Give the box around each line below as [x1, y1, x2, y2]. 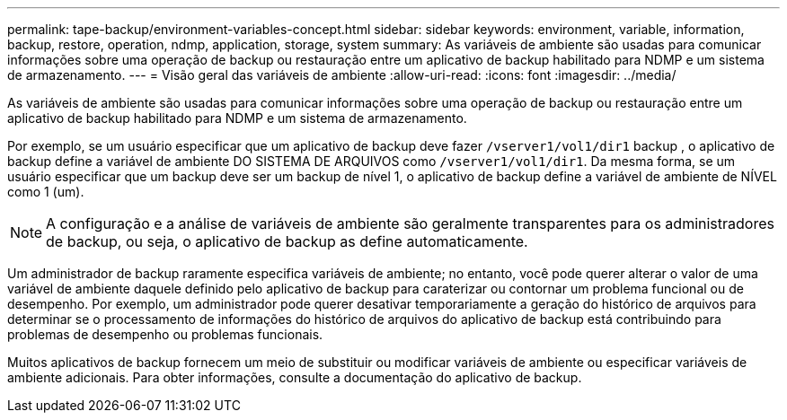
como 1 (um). [7, 184, 84, 199]
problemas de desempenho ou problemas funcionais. [7, 327, 323, 342]
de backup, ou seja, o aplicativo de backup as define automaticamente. [46, 232, 528, 250]
